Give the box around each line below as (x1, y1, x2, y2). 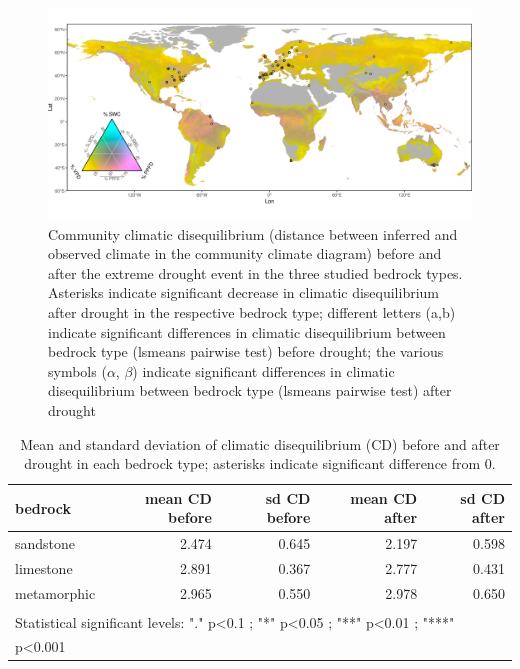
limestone (15, 558, 73, 578)
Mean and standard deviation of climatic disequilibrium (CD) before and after (20, 433, 500, 454)
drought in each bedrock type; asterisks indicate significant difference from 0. (24, 453, 496, 474)
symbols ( (48, 360, 107, 381)
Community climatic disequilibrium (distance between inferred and (48, 223, 458, 244)
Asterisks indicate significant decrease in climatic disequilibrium (48, 282, 440, 303)
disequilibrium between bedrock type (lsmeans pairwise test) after (48, 380, 452, 401)
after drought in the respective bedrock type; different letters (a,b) (48, 301, 456, 322)
